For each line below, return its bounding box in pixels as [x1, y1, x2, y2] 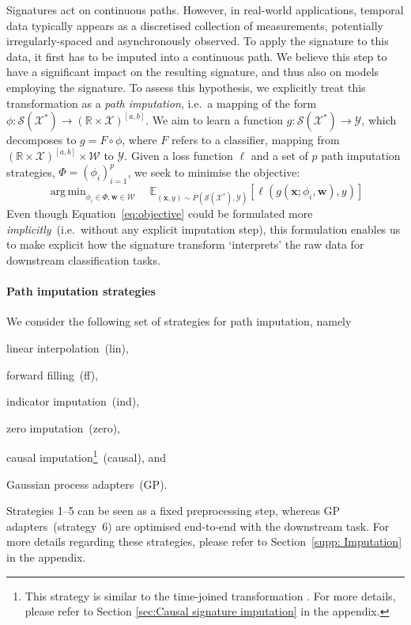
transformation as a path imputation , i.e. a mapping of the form [6, 94, 317, 111]
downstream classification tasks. [6, 252, 160, 269]
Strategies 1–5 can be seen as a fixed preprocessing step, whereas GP [6, 502, 341, 519]
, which [361, 112, 397, 128]
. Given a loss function [124, 147, 233, 164]
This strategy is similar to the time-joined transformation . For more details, [25, 587, 396, 604]
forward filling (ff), [6, 366, 99, 383]
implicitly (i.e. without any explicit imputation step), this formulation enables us [6, 220, 401, 237]
